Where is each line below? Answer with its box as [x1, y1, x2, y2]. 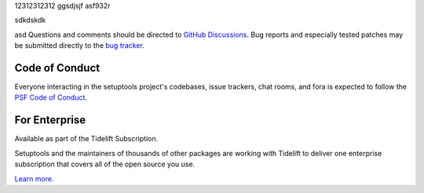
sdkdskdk [14, 16, 46, 25]
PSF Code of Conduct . [14, 93, 88, 102]
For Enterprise [14, 114, 86, 127]
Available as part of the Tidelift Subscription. [14, 134, 159, 144]
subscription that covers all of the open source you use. [14, 159, 196, 169]
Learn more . [14, 173, 54, 184]
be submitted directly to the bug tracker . [14, 41, 145, 50]
